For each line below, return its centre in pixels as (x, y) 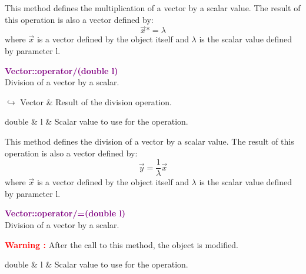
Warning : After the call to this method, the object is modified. (122, 244)
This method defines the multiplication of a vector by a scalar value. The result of (153, 8)
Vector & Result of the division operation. (96, 101)
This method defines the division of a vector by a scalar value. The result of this (149, 141)
